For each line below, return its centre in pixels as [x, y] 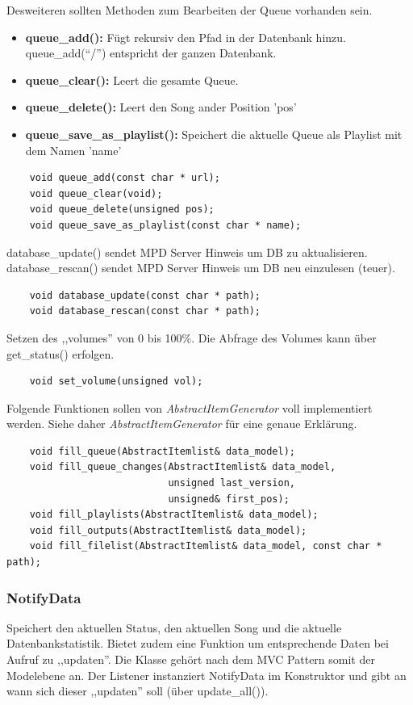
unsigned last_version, [232, 483]
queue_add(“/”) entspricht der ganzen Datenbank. [151, 53]
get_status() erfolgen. [60, 353]
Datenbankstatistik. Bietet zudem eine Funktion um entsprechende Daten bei [198, 643]
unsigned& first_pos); [229, 499]
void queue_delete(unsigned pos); [122, 210]
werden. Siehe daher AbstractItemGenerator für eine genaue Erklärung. [182, 424]
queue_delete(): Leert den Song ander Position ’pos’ [161, 107]
